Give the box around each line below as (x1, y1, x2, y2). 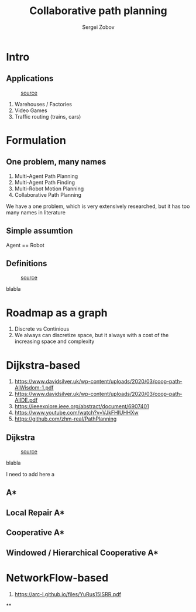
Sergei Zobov (81, 23, 115, 31)
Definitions (6, 258, 47, 268)
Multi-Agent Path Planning (14, 172, 78, 180)
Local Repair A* (6, 507, 66, 517)
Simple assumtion (6, 226, 73, 236)
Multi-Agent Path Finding (14, 179, 75, 186)
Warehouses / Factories (14, 100, 72, 107)
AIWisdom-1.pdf (14, 384, 54, 391)
